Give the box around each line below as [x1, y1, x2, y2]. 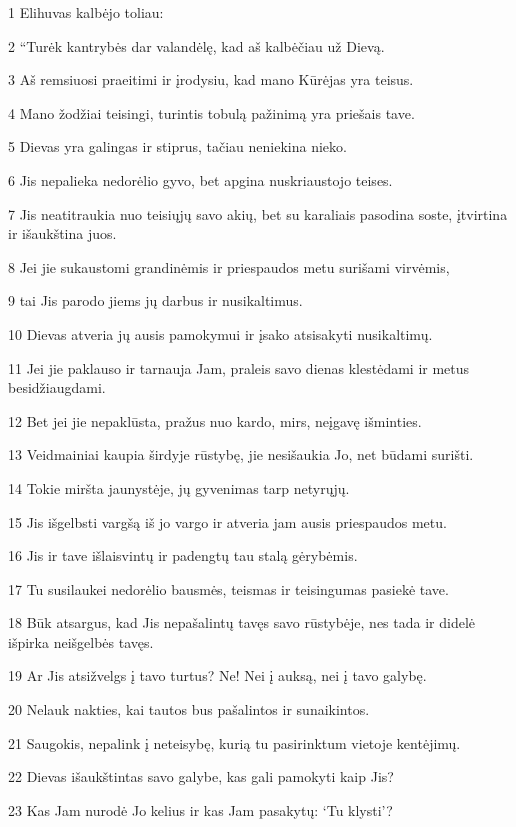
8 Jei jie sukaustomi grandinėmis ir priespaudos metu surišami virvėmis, [8, 256, 450, 277]
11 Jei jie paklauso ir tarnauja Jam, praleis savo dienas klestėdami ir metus [8, 357, 470, 378]
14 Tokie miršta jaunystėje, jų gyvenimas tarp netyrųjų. [8, 477, 350, 498]
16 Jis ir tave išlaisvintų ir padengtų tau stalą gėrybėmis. [8, 545, 358, 566]
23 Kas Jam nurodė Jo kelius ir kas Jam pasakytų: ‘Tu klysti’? [8, 799, 393, 820]
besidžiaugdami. [8, 377, 106, 398]
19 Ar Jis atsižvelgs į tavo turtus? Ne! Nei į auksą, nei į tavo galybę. [8, 665, 427, 686]
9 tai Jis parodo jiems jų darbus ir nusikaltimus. [8, 290, 303, 311]
